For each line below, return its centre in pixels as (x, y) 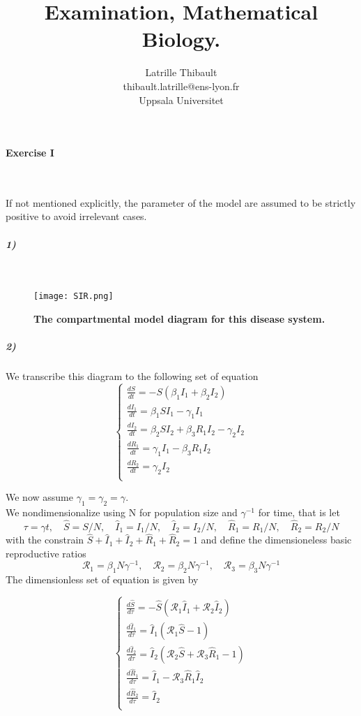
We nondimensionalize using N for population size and (122, 512)
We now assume (39, 497)
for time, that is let (299, 512)
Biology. (181, 39)
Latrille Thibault (181, 72)
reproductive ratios (46, 553)
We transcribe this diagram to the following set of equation (132, 376)
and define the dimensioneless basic (276, 540)
